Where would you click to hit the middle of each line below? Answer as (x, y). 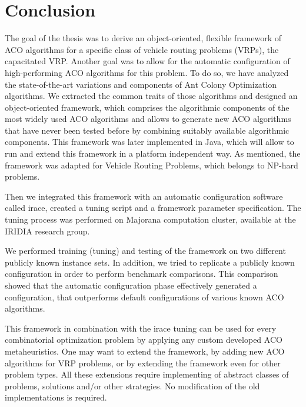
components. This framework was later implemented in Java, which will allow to (149, 142)
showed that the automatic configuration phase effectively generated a (131, 285)
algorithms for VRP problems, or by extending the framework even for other (143, 363)
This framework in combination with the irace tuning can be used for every (141, 328)
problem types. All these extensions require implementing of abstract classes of (147, 374)
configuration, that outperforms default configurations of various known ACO (144, 297)
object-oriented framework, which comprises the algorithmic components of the (147, 107)
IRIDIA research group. (47, 231)
